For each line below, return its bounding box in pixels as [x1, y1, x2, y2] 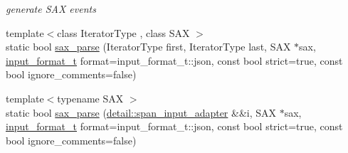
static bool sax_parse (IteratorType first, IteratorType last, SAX [6, 39, 291, 54]
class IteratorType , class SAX [57, 25, 190, 40]
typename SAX [57, 90, 124, 105]
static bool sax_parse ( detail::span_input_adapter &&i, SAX [6, 105, 277, 120]
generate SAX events [6, 1, 96, 16]
